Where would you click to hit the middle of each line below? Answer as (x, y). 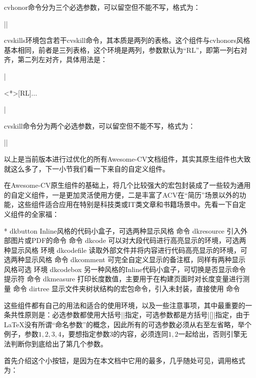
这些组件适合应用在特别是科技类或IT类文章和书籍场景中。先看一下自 (128, 204)
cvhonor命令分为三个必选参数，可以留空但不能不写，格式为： (102, 7)
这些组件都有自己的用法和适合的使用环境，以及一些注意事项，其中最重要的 (125, 305)
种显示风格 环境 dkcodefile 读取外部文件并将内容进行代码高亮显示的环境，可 (126, 250)
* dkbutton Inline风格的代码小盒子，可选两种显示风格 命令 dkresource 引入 (122, 230)
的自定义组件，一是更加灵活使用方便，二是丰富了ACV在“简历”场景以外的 (122, 194)
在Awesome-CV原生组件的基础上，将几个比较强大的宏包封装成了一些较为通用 (127, 185)
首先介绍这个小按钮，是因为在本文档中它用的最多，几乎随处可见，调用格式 (125, 360)
